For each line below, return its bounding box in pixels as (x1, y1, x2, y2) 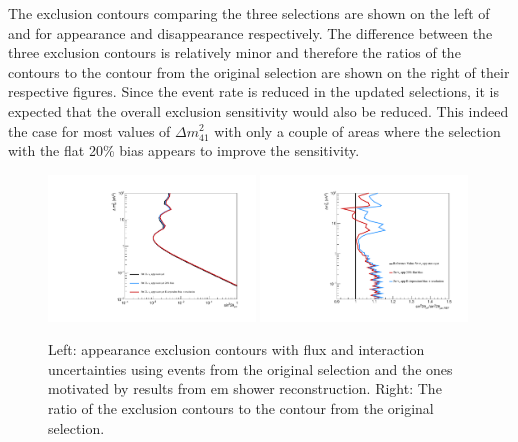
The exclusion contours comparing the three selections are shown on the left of (8, 3, 490, 23)
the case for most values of (8, 120, 171, 141)
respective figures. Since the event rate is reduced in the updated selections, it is (8, 81, 499, 102)
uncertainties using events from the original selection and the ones (48, 358, 453, 379)
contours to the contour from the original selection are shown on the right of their (8, 61, 510, 82)
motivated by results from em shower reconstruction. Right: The (48, 378, 442, 399)
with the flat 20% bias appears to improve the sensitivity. (8, 140, 360, 161)
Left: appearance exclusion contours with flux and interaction (48, 339, 425, 360)
